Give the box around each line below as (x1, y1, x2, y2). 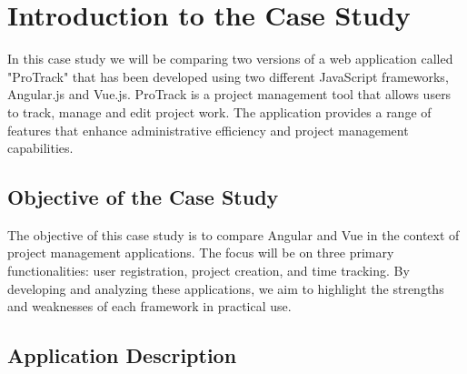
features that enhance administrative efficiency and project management (7, 120, 409, 139)
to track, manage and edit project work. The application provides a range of (7, 102, 432, 121)
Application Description (7, 341, 237, 369)
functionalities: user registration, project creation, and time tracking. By (7, 261, 410, 280)
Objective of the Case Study (7, 183, 279, 211)
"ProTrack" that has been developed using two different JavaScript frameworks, (7, 66, 449, 86)
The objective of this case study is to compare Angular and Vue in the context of (7, 225, 460, 244)
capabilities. (7, 138, 74, 157)
